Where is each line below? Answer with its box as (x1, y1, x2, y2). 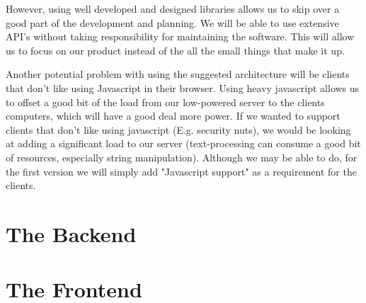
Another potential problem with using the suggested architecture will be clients (6, 67, 350, 81)
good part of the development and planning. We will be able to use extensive (6, 15, 339, 30)
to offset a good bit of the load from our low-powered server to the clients (6, 94, 325, 109)
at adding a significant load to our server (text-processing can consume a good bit (6, 136, 361, 151)
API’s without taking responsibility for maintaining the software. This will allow (6, 29, 355, 44)
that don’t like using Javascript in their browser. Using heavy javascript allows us (6, 80, 360, 95)
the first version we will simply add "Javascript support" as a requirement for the (6, 164, 357, 178)
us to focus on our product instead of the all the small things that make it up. (6, 42, 345, 57)
